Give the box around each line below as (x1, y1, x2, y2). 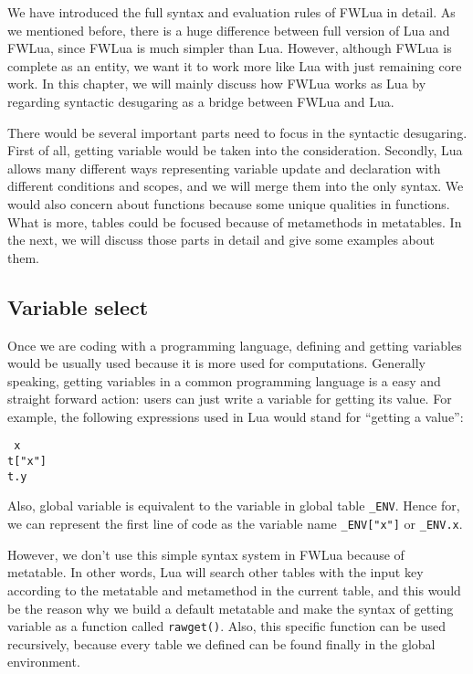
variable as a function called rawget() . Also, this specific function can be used (7, 616, 447, 636)
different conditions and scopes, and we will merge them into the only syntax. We (7, 176, 464, 195)
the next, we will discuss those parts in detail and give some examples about (7, 230, 435, 249)
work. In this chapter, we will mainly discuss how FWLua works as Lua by (7, 74, 426, 93)
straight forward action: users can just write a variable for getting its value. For (7, 389, 452, 408)
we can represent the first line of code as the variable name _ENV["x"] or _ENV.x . (7, 514, 463, 533)
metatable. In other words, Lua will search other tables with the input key (7, 563, 424, 582)
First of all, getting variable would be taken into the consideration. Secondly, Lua (7, 141, 463, 160)
